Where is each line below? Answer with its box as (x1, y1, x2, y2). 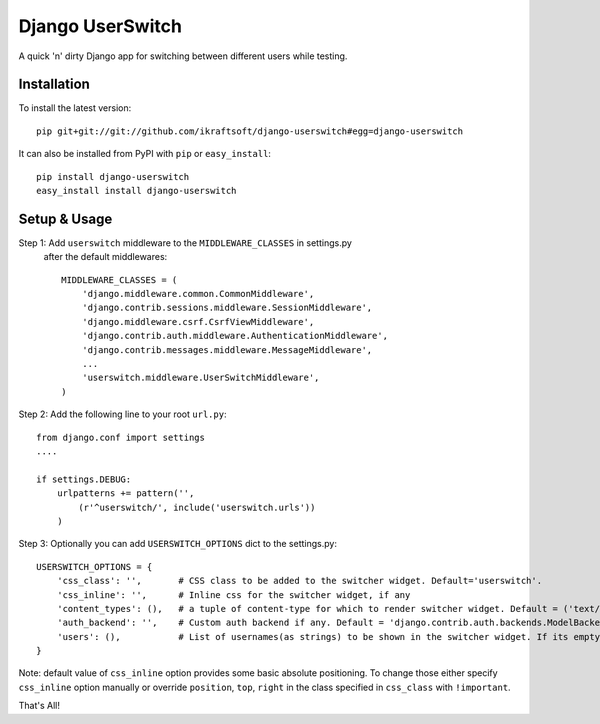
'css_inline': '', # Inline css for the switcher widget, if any (56, 589, 411, 600)
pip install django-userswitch (36, 171, 190, 182)
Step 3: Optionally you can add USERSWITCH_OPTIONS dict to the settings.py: (18, 538, 337, 550)
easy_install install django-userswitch (36, 185, 237, 197)
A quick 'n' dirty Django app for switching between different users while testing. (18, 50, 348, 62)
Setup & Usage (18, 210, 113, 227)
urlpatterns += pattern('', (56, 488, 195, 499)
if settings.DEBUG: (36, 473, 132, 485)
